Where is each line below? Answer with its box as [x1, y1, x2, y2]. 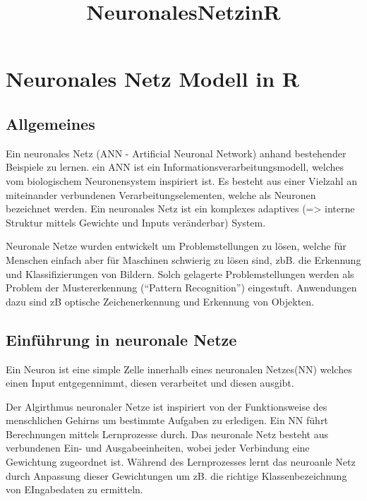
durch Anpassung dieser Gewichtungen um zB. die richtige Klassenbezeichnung [6, 468, 347, 483]
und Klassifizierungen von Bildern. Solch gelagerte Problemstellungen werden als [6, 266, 354, 281]
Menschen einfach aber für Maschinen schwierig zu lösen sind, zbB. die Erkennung [6, 252, 361, 267]
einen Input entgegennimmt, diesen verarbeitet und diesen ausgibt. [6, 375, 294, 390]
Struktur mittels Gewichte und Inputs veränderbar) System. [6, 215, 266, 229]
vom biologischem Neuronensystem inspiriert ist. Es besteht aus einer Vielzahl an [6, 173, 357, 188]
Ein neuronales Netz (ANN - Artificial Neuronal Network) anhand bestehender [6, 145, 347, 160]
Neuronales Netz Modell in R [6, 64, 299, 93]
